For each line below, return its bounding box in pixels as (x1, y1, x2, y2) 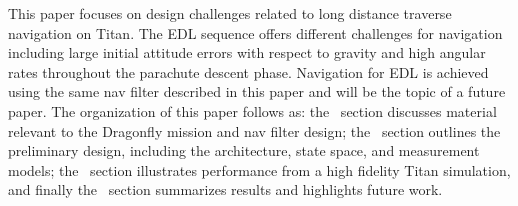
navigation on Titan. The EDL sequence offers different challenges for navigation (8, 22, 503, 43)
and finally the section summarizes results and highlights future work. (8, 179, 443, 200)
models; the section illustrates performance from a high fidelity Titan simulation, (8, 159, 511, 180)
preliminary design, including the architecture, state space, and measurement (8, 140, 480, 161)
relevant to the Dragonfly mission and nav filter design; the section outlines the (8, 120, 501, 141)
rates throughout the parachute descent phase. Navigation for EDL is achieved (8, 61, 489, 82)
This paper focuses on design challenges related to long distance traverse (8, 3, 452, 23)
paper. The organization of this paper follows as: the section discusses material (8, 100, 497, 121)
